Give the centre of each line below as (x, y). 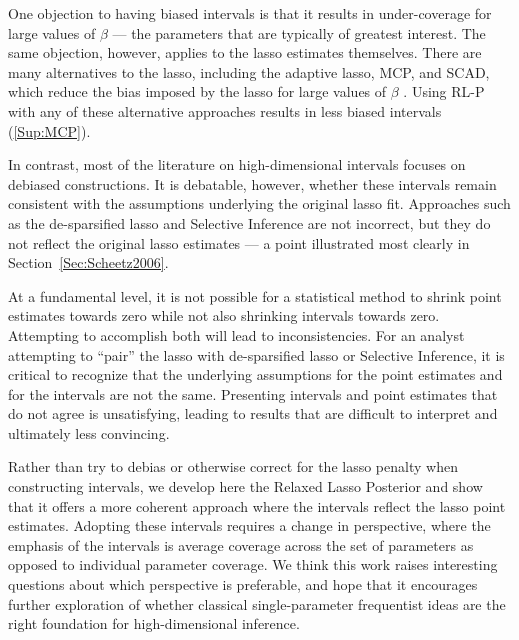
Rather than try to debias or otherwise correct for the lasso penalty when (233, 466)
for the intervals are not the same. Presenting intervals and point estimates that (253, 393)
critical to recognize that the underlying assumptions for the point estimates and (255, 374)
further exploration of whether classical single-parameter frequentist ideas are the (257, 603)
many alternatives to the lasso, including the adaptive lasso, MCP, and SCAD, (249, 71)
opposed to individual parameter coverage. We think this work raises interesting (253, 564)
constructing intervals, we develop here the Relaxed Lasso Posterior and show (245, 486)
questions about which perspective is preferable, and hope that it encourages (243, 584)
